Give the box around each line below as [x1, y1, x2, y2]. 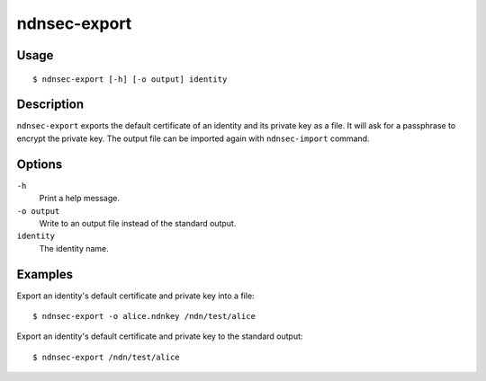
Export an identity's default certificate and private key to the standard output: [16, 331, 303, 341]
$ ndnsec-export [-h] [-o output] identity [32, 74, 228, 84]
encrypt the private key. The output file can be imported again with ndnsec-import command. [16, 133, 370, 144]
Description [16, 97, 85, 112]
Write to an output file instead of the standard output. [39, 217, 237, 228]
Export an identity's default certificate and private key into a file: [16, 290, 256, 301]
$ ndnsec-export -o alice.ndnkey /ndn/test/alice [32, 311, 256, 322]
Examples [16, 266, 74, 282]
